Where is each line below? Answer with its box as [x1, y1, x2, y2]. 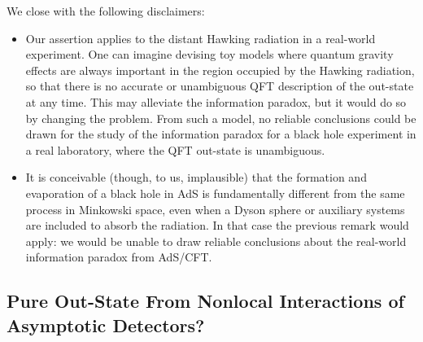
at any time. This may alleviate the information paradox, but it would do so [25, 93, 407, 110]
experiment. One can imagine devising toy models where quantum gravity [25, 46, 394, 63]
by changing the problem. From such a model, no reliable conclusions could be [25, 109, 416, 126]
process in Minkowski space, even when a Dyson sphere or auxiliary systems [25, 200, 405, 217]
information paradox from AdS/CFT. [25, 248, 212, 265]
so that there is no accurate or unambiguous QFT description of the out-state [25, 77, 414, 94]
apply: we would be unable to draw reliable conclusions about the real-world [25, 232, 407, 249]
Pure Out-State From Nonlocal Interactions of [7, 288, 404, 313]
